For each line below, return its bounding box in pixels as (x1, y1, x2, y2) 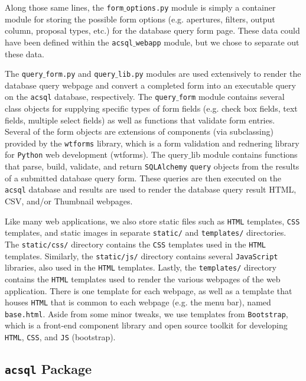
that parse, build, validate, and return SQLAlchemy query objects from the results (5, 160, 300, 172)
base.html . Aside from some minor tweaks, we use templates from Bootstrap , (5, 307, 288, 320)
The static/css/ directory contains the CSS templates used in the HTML (5, 237, 266, 250)
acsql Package (5, 360, 92, 378)
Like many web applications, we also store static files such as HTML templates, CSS (5, 214, 300, 227)
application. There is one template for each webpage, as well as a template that (5, 284, 292, 297)
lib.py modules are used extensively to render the (118, 67, 301, 80)
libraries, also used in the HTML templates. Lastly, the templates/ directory (5, 261, 276, 273)
